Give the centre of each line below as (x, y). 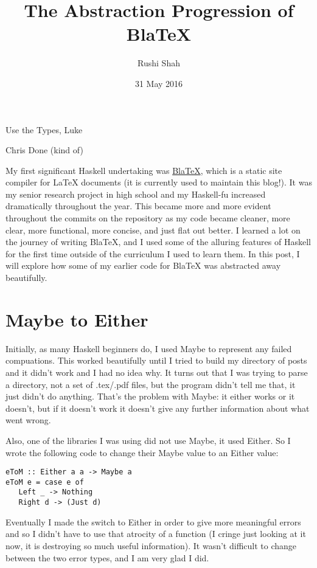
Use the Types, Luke (44, 129)
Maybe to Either (77, 319)
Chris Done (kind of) (44, 150)
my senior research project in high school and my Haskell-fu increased (136, 194)
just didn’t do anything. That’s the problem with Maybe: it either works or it (150, 396)
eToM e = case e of (45, 482)
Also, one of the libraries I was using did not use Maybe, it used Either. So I (148, 440)
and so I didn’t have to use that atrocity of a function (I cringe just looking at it (156, 534)
